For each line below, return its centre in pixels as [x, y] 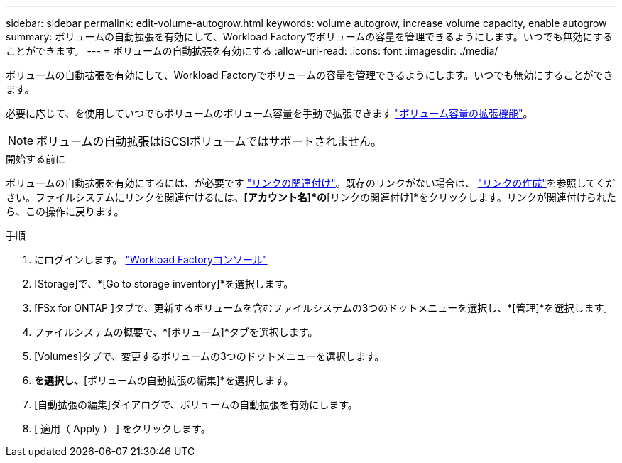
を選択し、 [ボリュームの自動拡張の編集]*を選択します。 [164, 380]
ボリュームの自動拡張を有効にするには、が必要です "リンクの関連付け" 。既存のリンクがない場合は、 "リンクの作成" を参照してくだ [311, 183]
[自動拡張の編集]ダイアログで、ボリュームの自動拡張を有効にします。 [196, 404]
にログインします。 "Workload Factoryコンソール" [151, 260]
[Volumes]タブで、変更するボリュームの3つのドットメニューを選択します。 [209, 356]
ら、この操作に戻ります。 [65, 211]
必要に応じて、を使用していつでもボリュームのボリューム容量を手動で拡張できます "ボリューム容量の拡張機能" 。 [269, 113]
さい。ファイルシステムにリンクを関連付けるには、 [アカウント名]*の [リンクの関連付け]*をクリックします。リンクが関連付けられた [311, 197]
